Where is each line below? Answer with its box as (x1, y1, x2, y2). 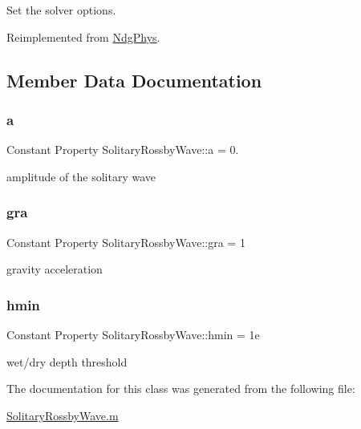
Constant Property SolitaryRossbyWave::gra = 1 (6, 233, 245, 250)
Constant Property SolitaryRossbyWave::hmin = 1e (6, 326, 260, 342)
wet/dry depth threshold (6, 353, 128, 370)
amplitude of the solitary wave (6, 168, 156, 184)
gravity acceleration (6, 261, 103, 277)
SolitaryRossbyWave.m (6, 407, 119, 423)
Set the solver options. (6, 2, 116, 18)
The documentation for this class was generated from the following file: (6, 380, 355, 397)
